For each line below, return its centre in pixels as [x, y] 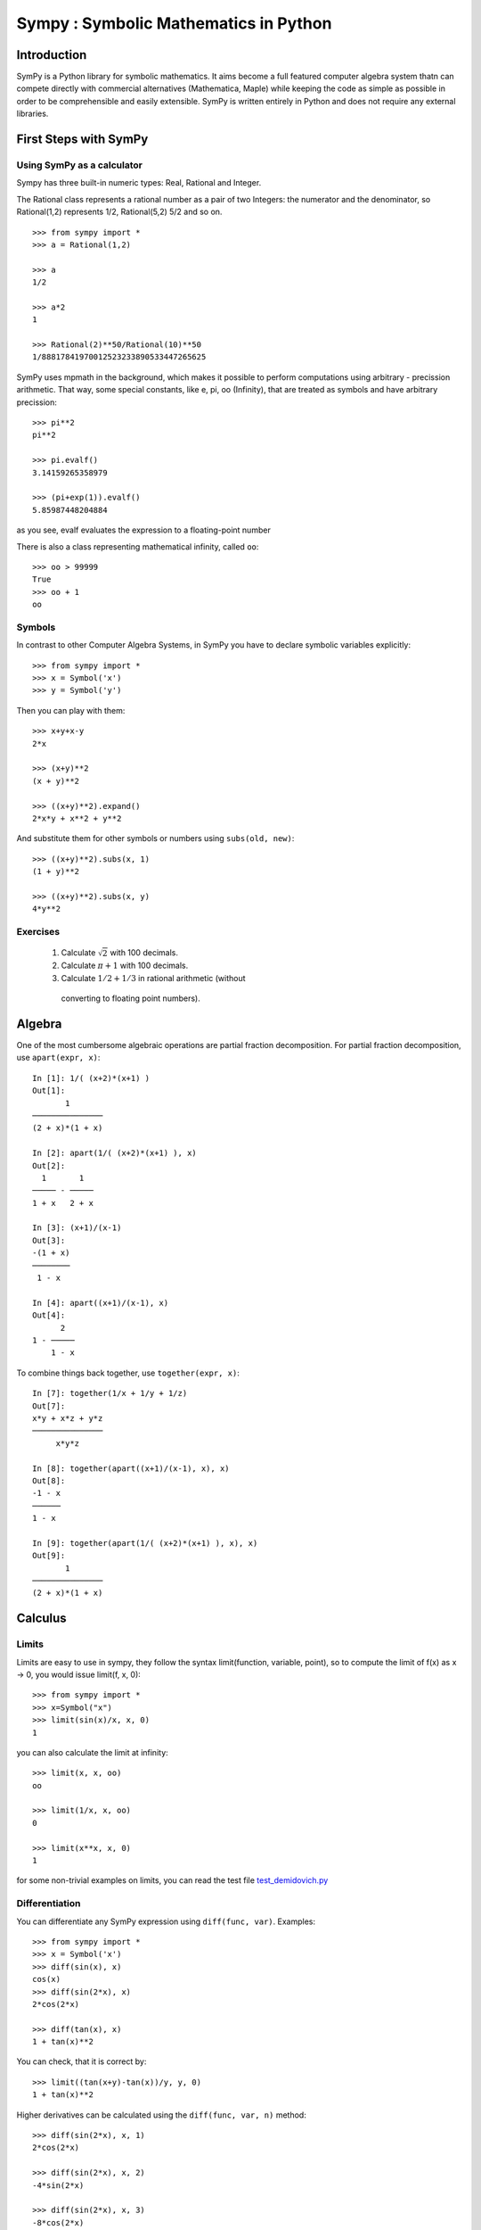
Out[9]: [49, 1556]
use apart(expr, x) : [58, 1058]
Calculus [41, 1619]
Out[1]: [49, 1091]
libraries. [33, 114]
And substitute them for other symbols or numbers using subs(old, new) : [155, 838]
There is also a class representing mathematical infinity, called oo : [138, 546]
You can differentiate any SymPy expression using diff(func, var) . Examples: [166, 1921]
